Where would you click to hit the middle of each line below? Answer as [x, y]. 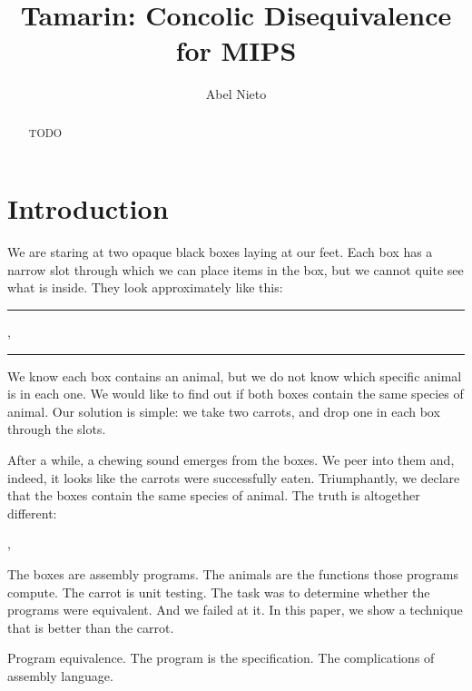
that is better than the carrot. [91, 627]
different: [32, 513]
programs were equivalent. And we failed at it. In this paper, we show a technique [235, 610]
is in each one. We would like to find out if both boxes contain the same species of [236, 394]
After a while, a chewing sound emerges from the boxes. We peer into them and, [231, 460]
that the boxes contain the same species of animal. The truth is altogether [214, 495]
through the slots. [57, 429]
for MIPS [236, 50]
